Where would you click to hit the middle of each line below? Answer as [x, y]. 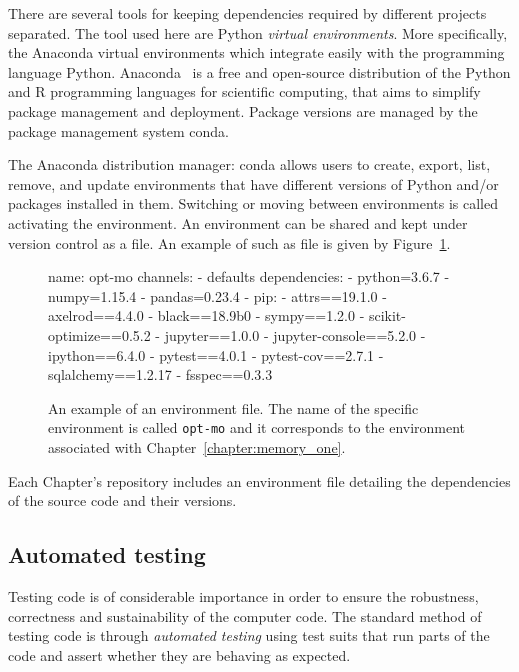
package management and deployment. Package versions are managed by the [243, 110]
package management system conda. [119, 130]
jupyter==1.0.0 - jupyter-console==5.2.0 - [295, 334]
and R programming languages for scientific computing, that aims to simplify [244, 91]
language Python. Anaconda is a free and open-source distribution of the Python [259, 71]
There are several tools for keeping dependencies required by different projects [247, 13]
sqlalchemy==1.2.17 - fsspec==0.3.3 [160, 374]
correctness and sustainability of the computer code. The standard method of [245, 615]
